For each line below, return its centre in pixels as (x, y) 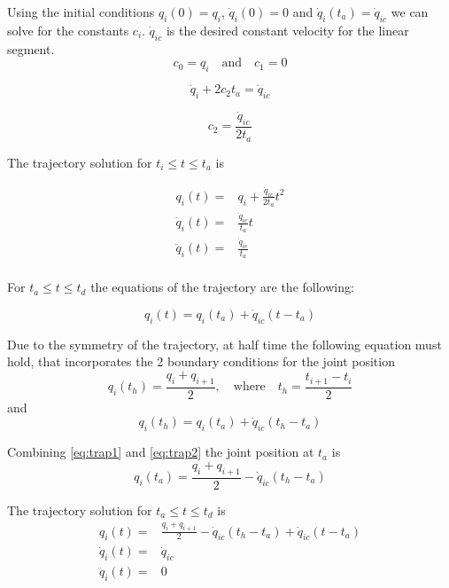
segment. (31, 48)
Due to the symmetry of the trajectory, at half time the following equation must (224, 344)
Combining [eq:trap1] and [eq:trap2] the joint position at (161, 452)
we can (410, 12)
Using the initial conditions (81, 12)
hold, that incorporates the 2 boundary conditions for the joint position (201, 361)
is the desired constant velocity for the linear (287, 30)
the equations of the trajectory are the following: (222, 287)
